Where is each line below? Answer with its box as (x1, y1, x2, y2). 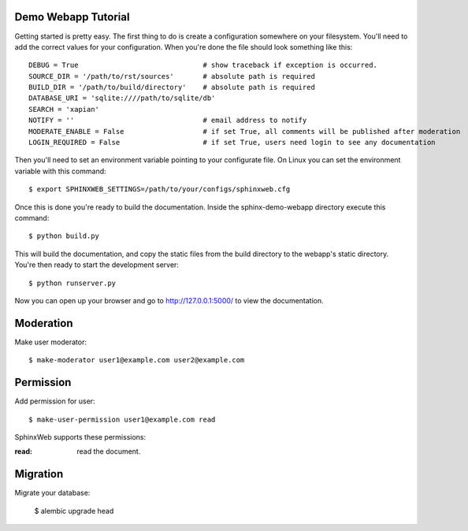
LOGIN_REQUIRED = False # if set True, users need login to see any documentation (28, 138, 436, 147)
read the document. (76, 447, 141, 456)
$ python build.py (28, 232, 100, 240)
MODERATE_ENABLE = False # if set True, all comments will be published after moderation (28, 127, 461, 136)
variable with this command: (14, 166, 106, 176)
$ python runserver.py (28, 278, 117, 288)
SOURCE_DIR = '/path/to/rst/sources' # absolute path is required (28, 72, 315, 80)
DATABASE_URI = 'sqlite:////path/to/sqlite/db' (28, 94, 216, 102)
